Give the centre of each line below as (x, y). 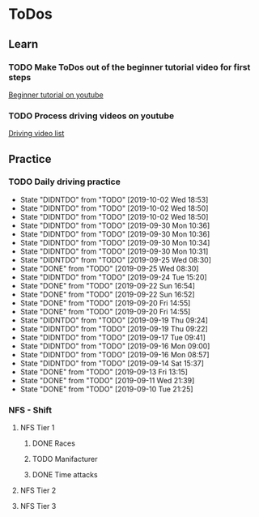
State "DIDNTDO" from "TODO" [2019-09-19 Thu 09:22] (114, 328)
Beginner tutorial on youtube (56, 95)
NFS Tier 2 (38, 490)
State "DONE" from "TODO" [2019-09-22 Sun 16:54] (108, 285)
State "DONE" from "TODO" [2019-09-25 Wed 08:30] (109, 268)
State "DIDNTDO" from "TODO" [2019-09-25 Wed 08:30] (116, 259)
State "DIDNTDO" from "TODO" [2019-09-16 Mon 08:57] (115, 354)
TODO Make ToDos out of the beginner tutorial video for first (129, 67)
